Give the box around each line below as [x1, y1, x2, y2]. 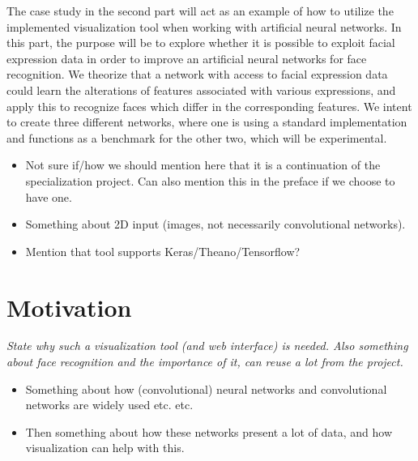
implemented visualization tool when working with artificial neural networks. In [6, 18, 402, 35]
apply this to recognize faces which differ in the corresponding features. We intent [6, 97, 412, 114]
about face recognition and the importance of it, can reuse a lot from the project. [6, 353, 403, 370]
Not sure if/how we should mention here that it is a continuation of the [25, 156, 381, 173]
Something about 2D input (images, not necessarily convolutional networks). [25, 216, 406, 233]
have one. [25, 188, 72, 205]
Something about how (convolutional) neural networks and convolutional [25, 380, 387, 397]
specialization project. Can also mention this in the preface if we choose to [25, 172, 395, 189]
